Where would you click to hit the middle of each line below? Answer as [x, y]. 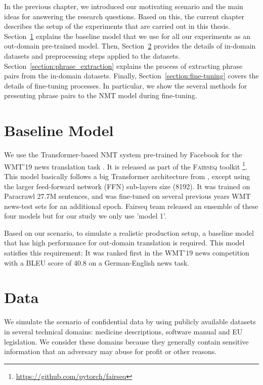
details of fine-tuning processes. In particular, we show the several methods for [126, 85]
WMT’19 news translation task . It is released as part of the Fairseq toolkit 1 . [126, 165]
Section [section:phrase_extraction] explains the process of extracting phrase [123, 66]
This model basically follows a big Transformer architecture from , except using [127, 176]
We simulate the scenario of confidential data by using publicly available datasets [130, 322]
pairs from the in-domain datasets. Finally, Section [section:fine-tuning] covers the [131, 76]
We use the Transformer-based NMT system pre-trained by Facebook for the [123, 155]
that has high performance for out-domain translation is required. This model [124, 243]
